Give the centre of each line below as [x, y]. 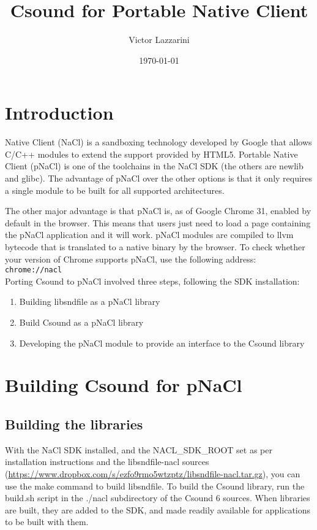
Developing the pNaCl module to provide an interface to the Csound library [162, 343]
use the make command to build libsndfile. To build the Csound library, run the [155, 486]
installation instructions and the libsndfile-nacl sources [107, 462]
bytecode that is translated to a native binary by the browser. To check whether [155, 247]
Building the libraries [74, 424]
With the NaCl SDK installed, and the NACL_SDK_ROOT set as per [139, 449]
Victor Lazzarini [159, 40]
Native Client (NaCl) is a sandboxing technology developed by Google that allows [158, 142]
